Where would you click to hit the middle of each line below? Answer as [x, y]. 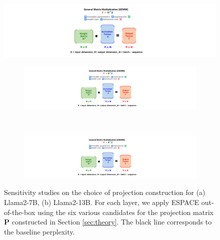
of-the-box [20, 212]
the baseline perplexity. [39, 231]
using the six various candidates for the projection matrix [125, 212]
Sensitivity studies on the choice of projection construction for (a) [105, 192]
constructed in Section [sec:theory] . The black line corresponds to [112, 222]
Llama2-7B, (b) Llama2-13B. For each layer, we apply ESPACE [102, 202]
